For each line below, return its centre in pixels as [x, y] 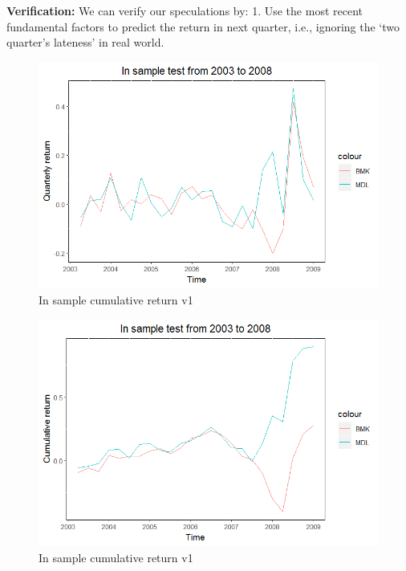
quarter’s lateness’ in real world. [85, 42]
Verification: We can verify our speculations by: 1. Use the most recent [185, 10]
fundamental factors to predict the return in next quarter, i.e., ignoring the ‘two [203, 26]
